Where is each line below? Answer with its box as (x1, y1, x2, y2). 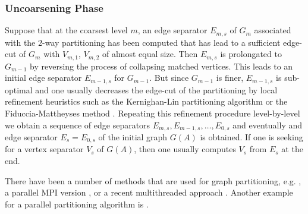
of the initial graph (98, 131, 168, 143)
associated (254, 24, 291, 36)
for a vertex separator (5, 143, 84, 155)
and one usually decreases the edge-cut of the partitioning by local (35, 83, 278, 96)
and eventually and (232, 118, 303, 131)
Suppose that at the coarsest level (5, 24, 128, 36)
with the (5, 36, 36, 48)
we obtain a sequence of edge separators (5, 118, 150, 131)
